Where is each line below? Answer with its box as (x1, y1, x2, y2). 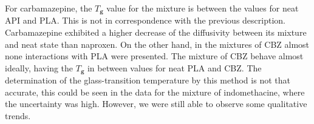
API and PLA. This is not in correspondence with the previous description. (5, 14, 285, 27)
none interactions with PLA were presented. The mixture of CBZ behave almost (5, 50, 304, 62)
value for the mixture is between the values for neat (106, 2, 299, 14)
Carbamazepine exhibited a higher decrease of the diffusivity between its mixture (5, 26, 307, 39)
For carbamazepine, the (5, 2, 92, 14)
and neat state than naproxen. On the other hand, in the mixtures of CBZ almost (5, 38, 310, 50)
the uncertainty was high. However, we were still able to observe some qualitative (5, 97, 307, 110)
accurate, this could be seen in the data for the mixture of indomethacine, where (5, 85, 305, 98)
